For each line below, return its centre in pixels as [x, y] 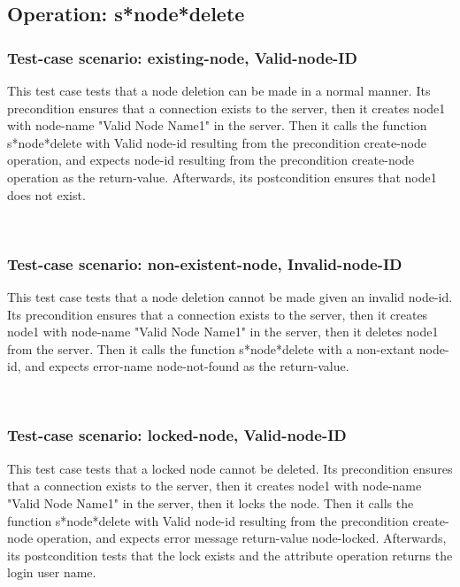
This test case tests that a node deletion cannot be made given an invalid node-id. [230, 296]
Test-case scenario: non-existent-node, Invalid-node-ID [205, 263]
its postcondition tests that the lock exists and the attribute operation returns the [230, 555]
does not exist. [46, 194]
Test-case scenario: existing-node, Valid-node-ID [182, 57]
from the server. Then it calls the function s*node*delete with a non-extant [211, 348]
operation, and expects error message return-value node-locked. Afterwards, [241, 538]
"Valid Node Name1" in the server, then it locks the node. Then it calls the [211, 502]
